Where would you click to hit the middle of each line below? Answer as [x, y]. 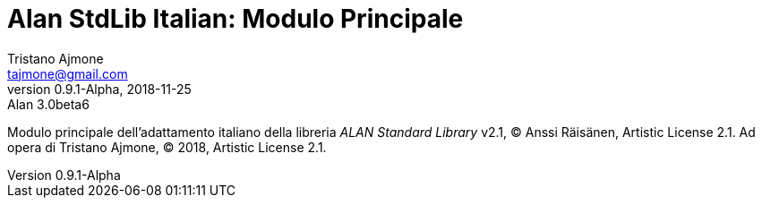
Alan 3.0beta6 [48, 104]
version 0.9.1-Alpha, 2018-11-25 [99, 89]
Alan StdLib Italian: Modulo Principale [235, 19]
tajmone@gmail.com [68, 73]
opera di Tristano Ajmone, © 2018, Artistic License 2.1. [167, 147]
